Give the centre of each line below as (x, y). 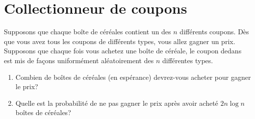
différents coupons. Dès (214, 32)
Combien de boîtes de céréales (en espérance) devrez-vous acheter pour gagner (133, 77)
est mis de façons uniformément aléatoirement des (79, 60)
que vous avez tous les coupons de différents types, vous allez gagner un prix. (120, 41)
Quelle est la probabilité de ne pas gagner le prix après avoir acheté (117, 103)
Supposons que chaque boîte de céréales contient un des (88, 32)
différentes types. (188, 60)
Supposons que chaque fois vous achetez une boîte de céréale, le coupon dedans (123, 51)
